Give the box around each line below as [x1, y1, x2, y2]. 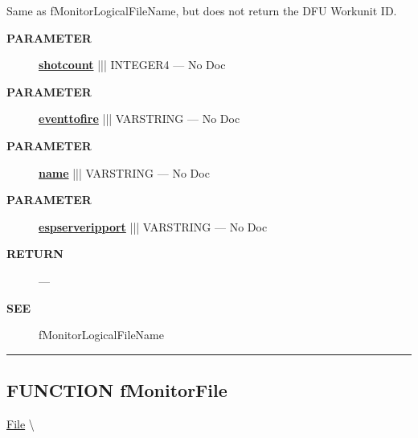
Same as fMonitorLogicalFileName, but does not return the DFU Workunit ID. [6, 2, 397, 18]
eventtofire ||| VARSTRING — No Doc [39, 110, 240, 127]
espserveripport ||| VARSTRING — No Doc [39, 218, 268, 235]
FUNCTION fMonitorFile [6, 378, 227, 403]
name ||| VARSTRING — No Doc [39, 164, 210, 181]
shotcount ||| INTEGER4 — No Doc [39, 56, 226, 73]
